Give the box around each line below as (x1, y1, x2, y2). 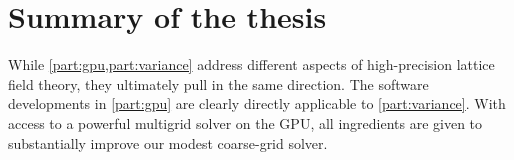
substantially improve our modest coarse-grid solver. (8, 132, 328, 153)
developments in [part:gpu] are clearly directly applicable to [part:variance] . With (8, 93, 506, 114)
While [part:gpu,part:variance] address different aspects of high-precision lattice (8, 54, 495, 75)
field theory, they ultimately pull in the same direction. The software (8, 73, 429, 94)
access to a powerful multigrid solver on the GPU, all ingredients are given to (8, 112, 483, 133)
